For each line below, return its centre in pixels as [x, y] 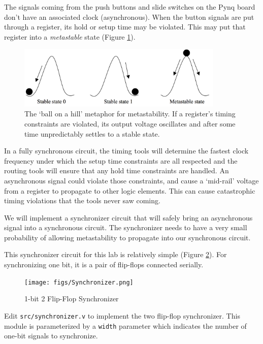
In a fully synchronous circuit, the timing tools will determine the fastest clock [126, 151]
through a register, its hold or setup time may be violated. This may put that [125, 27]
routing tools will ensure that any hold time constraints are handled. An [117, 170]
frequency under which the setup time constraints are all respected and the [121, 160]
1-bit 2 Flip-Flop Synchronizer [72, 299]
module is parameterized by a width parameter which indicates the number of [125, 325]
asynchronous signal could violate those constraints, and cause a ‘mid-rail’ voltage [131, 180]
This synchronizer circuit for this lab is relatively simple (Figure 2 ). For [116, 254]
